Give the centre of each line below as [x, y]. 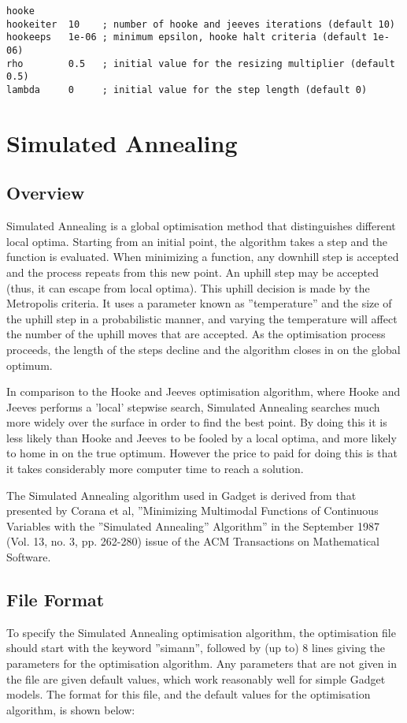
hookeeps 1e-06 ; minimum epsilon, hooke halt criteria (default [187, 37]
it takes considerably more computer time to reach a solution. [155, 469]
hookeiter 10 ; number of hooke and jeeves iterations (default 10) [201, 24]
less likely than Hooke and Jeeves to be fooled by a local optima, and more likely [202, 437]
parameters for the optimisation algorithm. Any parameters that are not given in [202, 663]
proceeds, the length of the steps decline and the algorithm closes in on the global [203, 349]
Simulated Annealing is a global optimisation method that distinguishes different [201, 226]
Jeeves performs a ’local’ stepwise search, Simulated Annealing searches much [193, 406]
